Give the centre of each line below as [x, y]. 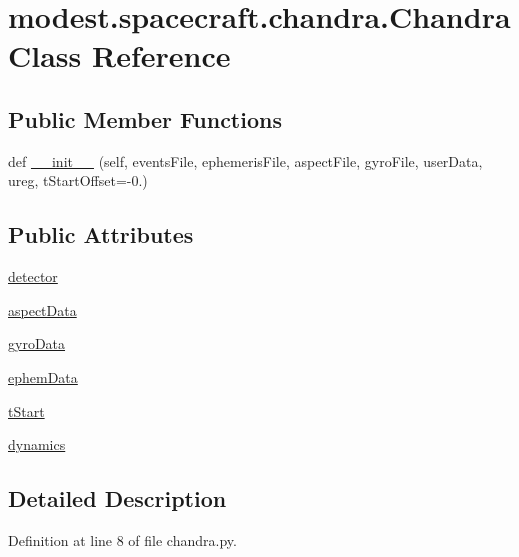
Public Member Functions [145, 118]
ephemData [43, 376]
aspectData [42, 309]
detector [33, 276]
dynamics [37, 444]
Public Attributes [101, 234]
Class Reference [119, 55]
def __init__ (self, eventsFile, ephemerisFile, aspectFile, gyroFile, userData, [245, 160]
